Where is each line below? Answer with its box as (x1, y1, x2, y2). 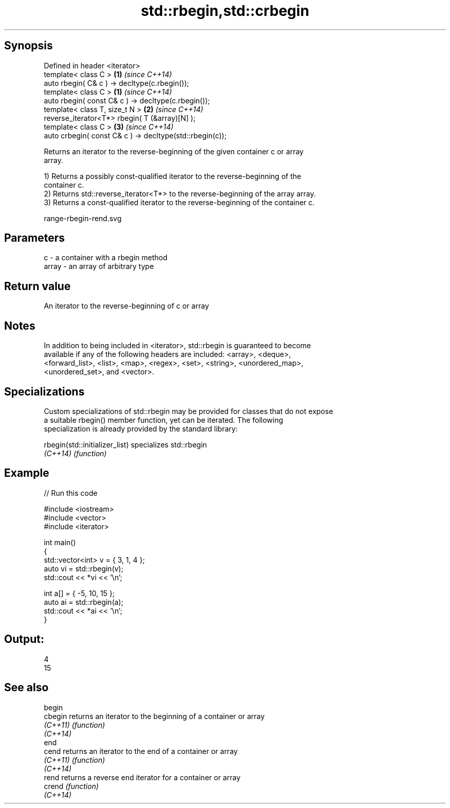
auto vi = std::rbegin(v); (44, 564, 123, 573)
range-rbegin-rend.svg (44, 213, 122, 223)
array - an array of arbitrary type (44, 262, 154, 271)
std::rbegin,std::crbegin (141, 2, 309, 20)
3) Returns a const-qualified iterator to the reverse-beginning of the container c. (44, 197, 315, 207)
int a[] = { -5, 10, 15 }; (44, 588, 115, 598)
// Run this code (44, 488, 98, 497)
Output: (4, 633, 44, 646)
